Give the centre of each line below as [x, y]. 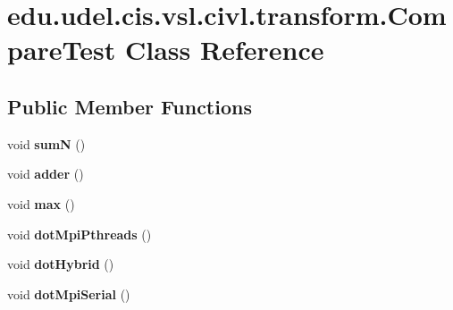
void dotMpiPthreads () [80, 234]
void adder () [46, 174]
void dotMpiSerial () [69, 293]
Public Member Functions [130, 106]
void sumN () [46, 143]
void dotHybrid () [61, 264]
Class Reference [224, 50]
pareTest [62, 50]
